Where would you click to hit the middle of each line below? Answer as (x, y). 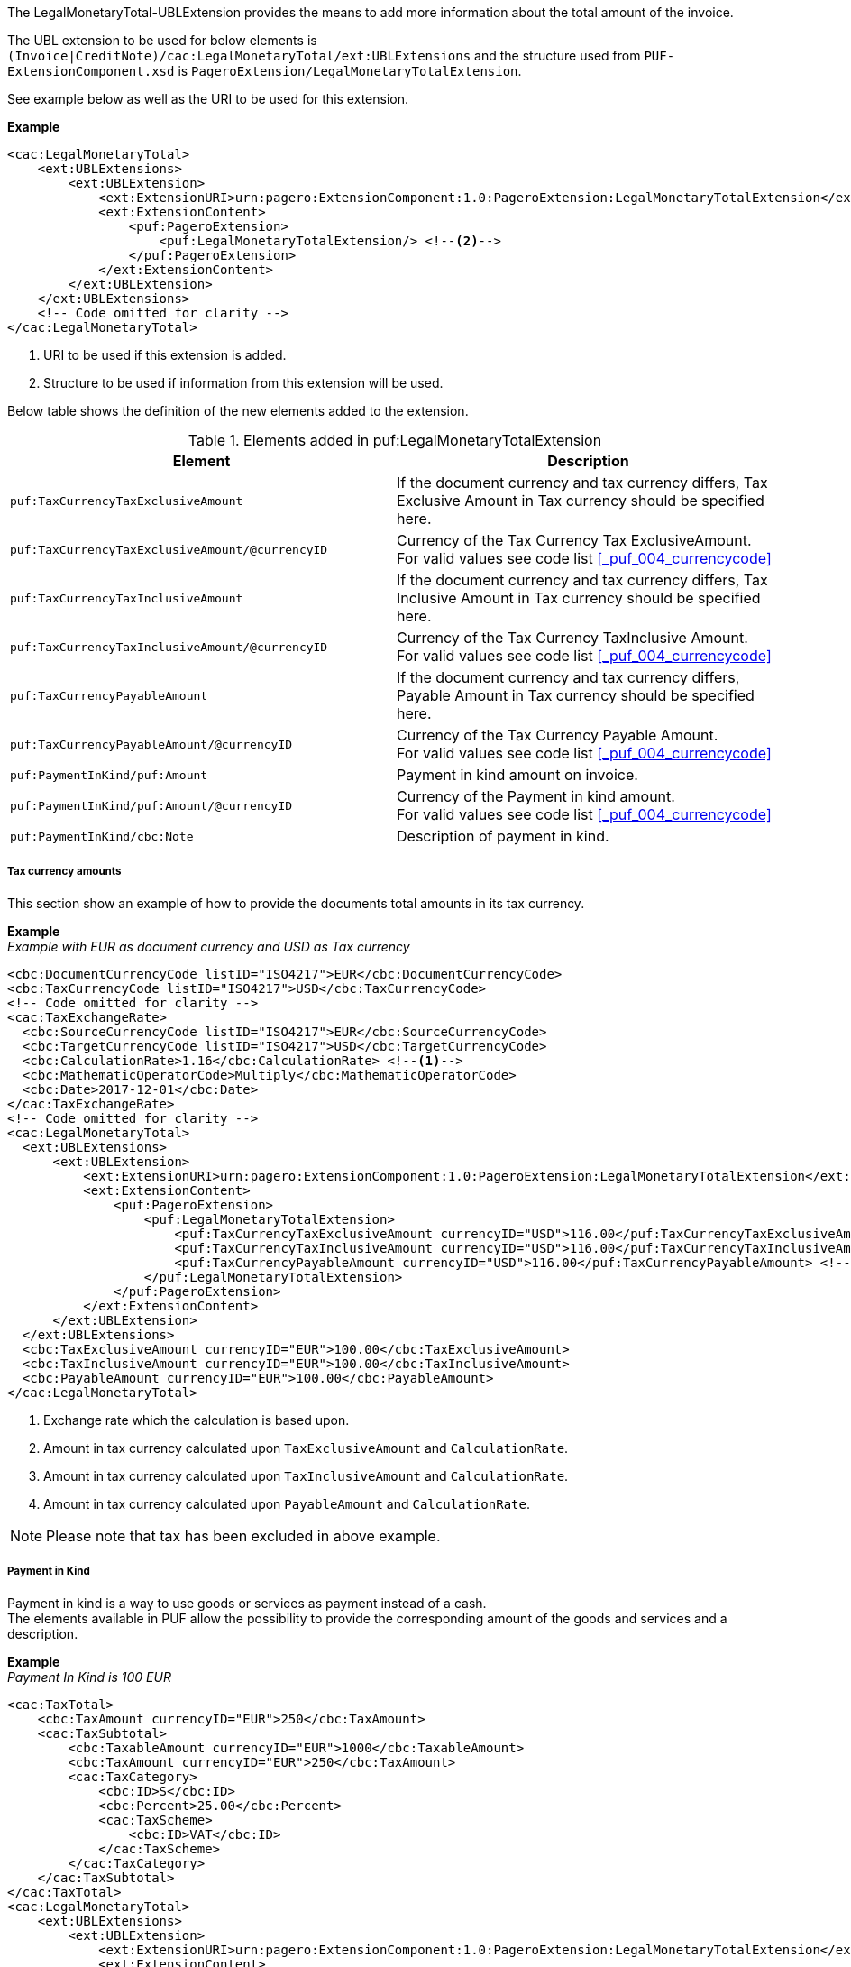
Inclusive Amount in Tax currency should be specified (579, 598)
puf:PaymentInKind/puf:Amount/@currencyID (151, 805)
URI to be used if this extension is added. (165, 355)
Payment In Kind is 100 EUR (89, 1677)
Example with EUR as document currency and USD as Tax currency (209, 946)
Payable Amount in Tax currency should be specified (576, 695)
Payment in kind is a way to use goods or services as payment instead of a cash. (247, 1603)
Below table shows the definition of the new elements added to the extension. (238, 411)
